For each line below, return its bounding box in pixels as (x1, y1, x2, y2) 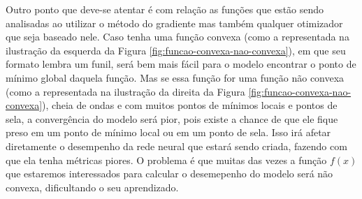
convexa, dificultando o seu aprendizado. (6, 179, 179, 194)
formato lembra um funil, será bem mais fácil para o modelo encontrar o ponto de (6, 57, 356, 71)
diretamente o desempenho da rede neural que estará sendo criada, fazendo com (6, 138, 347, 153)
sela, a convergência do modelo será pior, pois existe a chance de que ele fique (6, 111, 338, 126)
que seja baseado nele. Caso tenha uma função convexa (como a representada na (6, 29, 349, 44)
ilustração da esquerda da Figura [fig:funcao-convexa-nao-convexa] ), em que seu (6, 43, 346, 57)
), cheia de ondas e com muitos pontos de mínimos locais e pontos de (42, 98, 338, 112)
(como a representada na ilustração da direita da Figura (6, 84, 245, 98)
